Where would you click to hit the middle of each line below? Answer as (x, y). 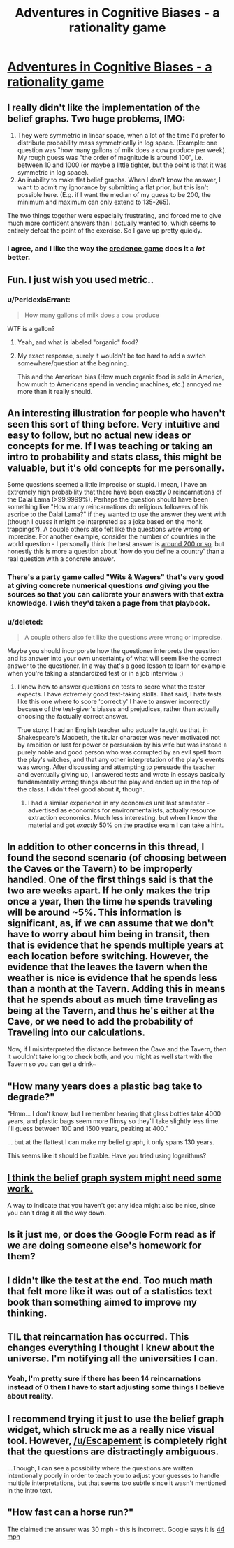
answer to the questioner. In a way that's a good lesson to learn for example (116, 666)
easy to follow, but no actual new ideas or (99, 435)
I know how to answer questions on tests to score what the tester (111, 687)
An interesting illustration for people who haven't (116, 413)
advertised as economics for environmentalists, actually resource (122, 810)
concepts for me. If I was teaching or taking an (110, 446)
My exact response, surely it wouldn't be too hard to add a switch (111, 356)
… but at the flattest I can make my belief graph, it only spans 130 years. (111, 1142)
